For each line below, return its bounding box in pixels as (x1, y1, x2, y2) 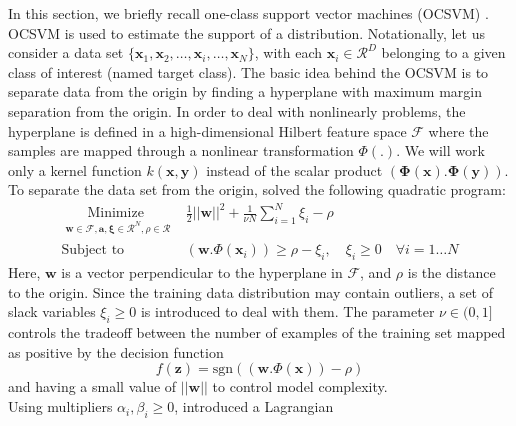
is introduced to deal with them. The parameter (140, 301, 435, 322)
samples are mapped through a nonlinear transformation (8, 140, 354, 161)
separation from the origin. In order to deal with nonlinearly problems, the (8, 100, 466, 121)
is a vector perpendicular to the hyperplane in (61, 262, 343, 283)
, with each (254, 42, 323, 63)
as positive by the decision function (8, 341, 224, 362)
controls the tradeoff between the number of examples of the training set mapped (8, 322, 506, 343)
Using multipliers (8, 396, 113, 417)
